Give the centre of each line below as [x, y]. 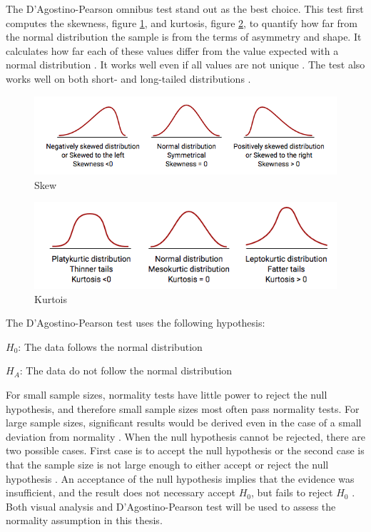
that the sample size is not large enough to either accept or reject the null [167, 464]
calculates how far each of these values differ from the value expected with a [172, 50]
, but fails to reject [292, 492]
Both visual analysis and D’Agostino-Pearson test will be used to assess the [171, 506]
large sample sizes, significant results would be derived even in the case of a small [184, 423]
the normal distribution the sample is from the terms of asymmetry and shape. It [184, 37]
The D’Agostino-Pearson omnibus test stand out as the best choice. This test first [185, 9]
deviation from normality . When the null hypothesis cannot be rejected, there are [185, 436]
